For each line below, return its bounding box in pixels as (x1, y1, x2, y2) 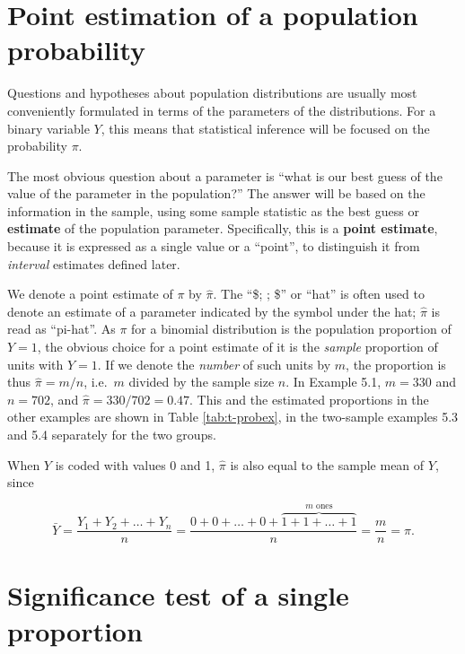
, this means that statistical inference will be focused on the (101, 118, 430, 137)
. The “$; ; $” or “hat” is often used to (213, 284, 425, 303)
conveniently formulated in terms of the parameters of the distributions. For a (7, 100, 436, 119)
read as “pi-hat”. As (7, 319, 116, 338)
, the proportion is (346, 354, 446, 373)
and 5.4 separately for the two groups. (7, 425, 216, 443)
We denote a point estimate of (7, 284, 173, 303)
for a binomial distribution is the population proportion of (131, 319, 452, 338)
